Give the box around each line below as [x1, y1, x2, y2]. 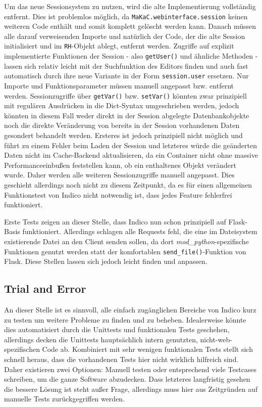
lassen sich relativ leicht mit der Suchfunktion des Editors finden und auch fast [4, 60, 248, 71]
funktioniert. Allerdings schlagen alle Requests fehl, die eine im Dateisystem [22, 226, 257, 237]
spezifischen [4, 344, 40, 354]
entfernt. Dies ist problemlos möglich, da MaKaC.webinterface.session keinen [4, 11, 248, 21]
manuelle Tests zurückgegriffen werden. [4, 393, 125, 404]
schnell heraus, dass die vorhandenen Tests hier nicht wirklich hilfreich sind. [4, 353, 239, 364]
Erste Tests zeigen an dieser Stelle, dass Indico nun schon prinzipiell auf [4, 216, 226, 227]
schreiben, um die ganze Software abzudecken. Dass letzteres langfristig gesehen [4, 374, 250, 384]
